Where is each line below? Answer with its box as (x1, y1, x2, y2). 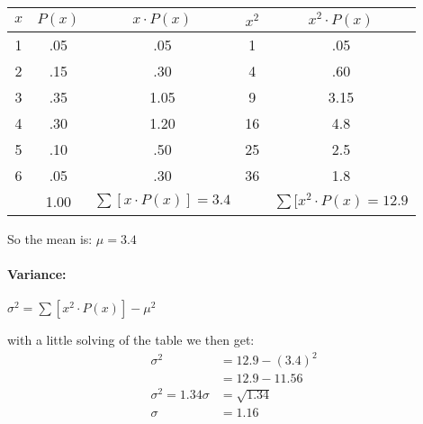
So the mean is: (7, 229, 93, 248)
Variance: (7, 264, 67, 283)
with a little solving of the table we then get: (7, 330, 255, 349)
